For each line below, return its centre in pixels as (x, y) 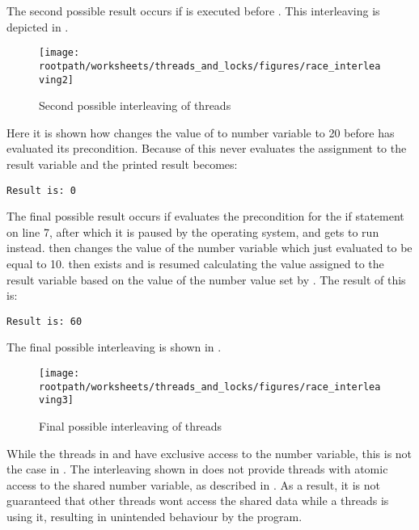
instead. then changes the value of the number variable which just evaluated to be (209, 248)
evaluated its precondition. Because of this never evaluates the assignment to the (207, 148)
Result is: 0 (41, 190)
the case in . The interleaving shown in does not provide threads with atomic (197, 469)
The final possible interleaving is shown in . (114, 347)
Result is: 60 (44, 321)
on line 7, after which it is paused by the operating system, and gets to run (193, 231)
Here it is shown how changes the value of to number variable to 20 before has (201, 132)
